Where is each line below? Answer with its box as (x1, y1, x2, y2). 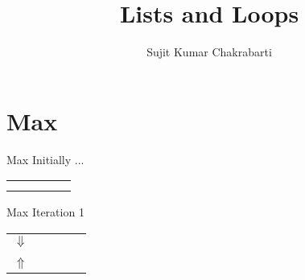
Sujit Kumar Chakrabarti (146, 43, 272, 60)
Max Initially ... (6, 150, 84, 167)
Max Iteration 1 (6, 204, 84, 220)
